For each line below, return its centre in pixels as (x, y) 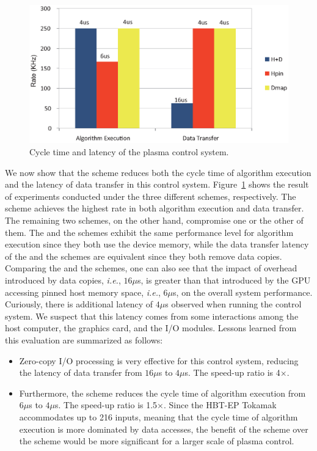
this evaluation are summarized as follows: (84, 339)
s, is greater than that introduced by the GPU (224, 280)
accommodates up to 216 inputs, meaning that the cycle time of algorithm (158, 416)
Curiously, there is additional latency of (79, 304)
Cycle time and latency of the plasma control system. (129, 152)
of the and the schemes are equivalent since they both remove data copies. (144, 256)
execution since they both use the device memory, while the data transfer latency (157, 244)
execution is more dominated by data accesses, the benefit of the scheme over (164, 429)
